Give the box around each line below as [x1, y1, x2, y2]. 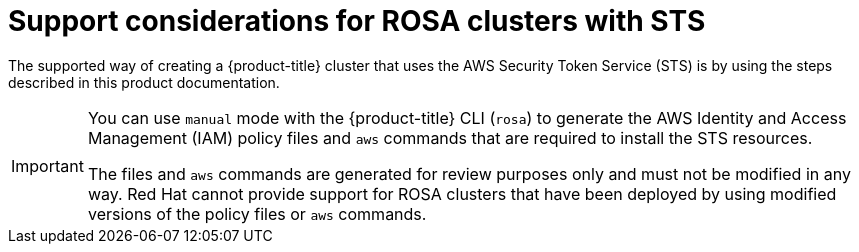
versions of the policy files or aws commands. [87, 203, 427, 224]
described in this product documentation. [8, 73, 280, 91]
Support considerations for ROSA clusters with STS [8, 4, 706, 38]
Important [11, 155, 84, 176]
